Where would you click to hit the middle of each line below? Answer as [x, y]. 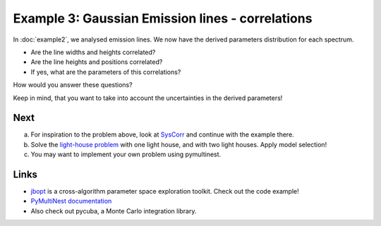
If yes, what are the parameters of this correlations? [106, 72]
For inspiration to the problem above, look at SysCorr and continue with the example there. [162, 134]
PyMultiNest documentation [71, 201]
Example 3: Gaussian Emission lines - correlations [163, 18]
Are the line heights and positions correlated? [97, 62]
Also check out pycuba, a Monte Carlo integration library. [114, 211]
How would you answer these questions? [73, 85]
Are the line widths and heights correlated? [93, 52]
